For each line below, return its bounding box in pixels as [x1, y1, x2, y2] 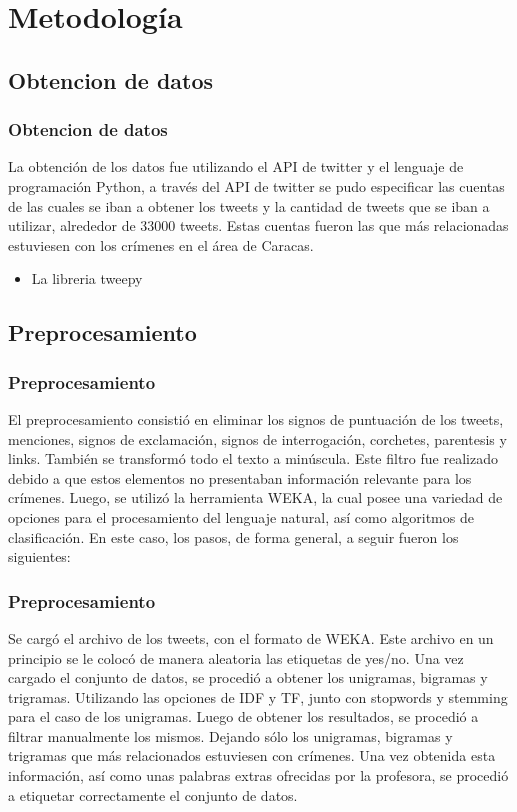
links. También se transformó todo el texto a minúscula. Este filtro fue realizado [8, 448, 498, 469]
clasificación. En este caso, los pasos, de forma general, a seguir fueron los [8, 526, 459, 547]
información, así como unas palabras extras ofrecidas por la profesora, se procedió [8, 765, 509, 786]
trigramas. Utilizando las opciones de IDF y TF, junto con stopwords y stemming [8, 686, 508, 707]
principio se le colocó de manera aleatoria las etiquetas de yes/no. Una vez [8, 647, 464, 668]
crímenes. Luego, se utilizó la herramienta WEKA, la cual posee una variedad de [8, 487, 503, 508]
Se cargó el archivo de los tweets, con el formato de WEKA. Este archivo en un [8, 627, 494, 648]
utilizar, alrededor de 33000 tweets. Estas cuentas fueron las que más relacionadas [8, 215, 509, 236]
